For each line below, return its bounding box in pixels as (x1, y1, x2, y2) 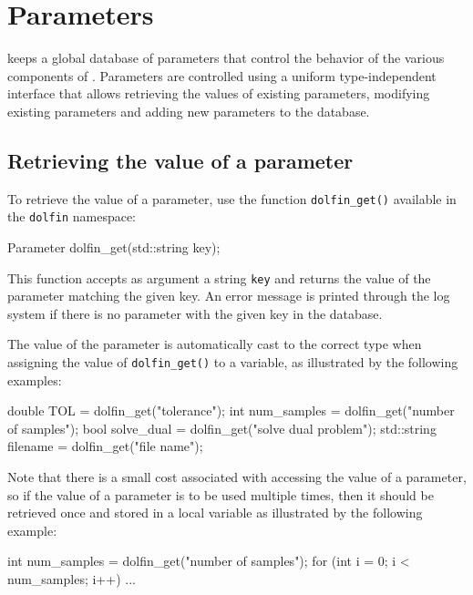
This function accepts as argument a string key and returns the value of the (7, 268, 431, 287)
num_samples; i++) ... (7, 569, 136, 589)
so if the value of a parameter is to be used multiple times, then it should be (7, 485, 434, 504)
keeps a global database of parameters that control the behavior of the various (7, 48, 445, 67)
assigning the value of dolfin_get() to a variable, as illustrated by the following (7, 353, 458, 372)
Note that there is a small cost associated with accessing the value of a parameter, (7, 467, 467, 487)
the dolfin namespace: (7, 207, 137, 226)
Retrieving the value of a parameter (7, 146, 354, 174)
